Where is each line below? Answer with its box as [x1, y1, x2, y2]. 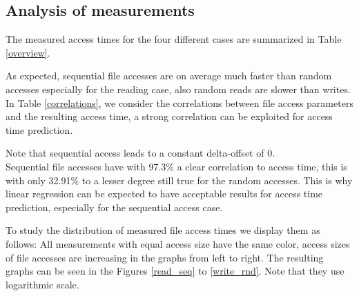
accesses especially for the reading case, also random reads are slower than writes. [6, 81, 351, 96]
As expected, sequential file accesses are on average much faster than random [6, 68, 332, 83]
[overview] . [6, 45, 50, 59]
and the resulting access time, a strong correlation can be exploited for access [6, 109, 333, 124]
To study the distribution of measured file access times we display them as [6, 223, 320, 237]
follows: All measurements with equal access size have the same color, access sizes [6, 236, 350, 250]
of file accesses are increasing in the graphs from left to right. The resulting [6, 250, 324, 264]
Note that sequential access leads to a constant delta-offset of [6, 146, 264, 160]
